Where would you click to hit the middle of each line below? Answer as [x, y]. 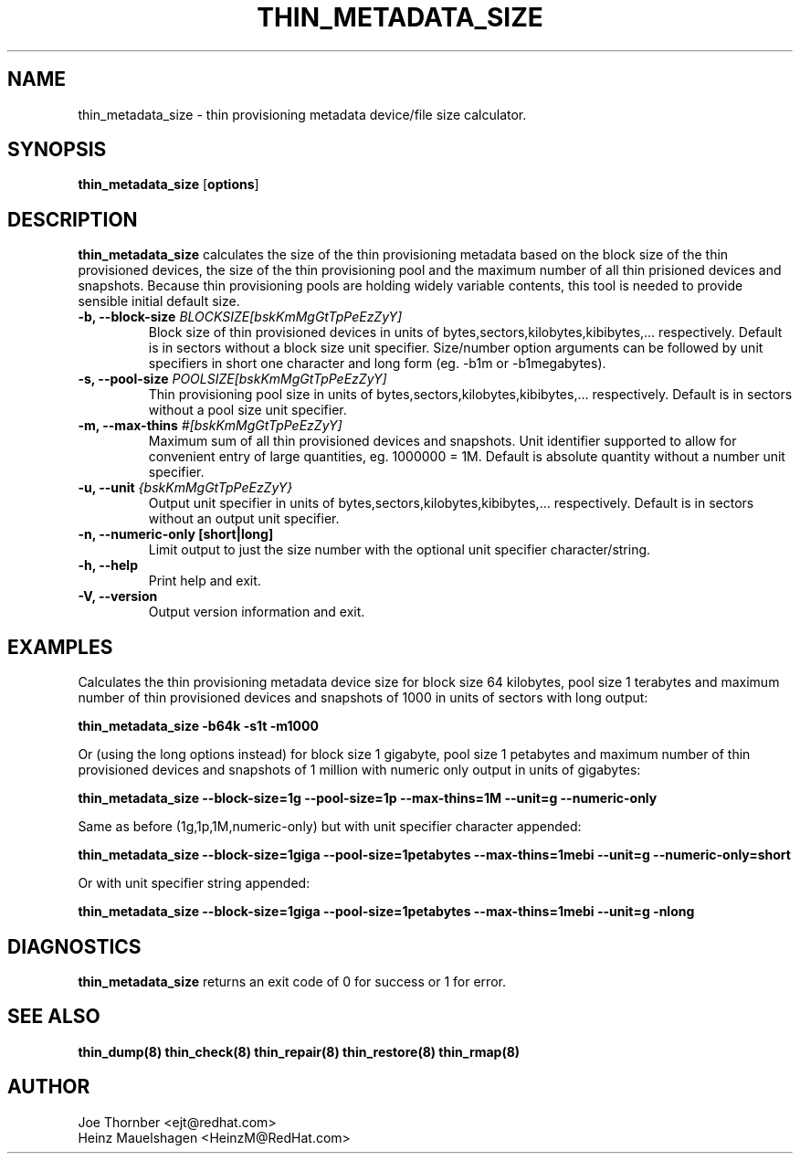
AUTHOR [49, 1087]
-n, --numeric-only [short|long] [176, 534]
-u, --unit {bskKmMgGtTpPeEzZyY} [185, 488]
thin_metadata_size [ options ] [168, 185]
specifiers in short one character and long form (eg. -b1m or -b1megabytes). [377, 364]
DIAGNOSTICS [74, 946]
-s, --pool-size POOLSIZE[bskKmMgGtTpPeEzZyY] [232, 379]
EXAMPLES [60, 647]
